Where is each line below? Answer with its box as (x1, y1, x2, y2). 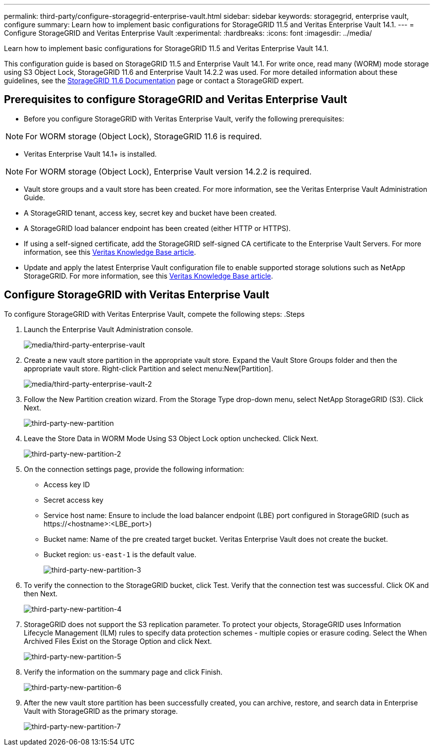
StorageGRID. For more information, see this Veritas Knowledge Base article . (24, 271, 273, 280)
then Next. (24, 589, 58, 598)
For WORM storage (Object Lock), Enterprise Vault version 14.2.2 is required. (25, 166, 312, 176)
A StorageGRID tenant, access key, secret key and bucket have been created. (24, 208, 277, 217)
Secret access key (44, 495, 104, 504)
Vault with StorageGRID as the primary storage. (24, 706, 178, 715)
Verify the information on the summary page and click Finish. (24, 667, 223, 676)
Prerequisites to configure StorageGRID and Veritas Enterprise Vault (4, 93, 347, 106)
